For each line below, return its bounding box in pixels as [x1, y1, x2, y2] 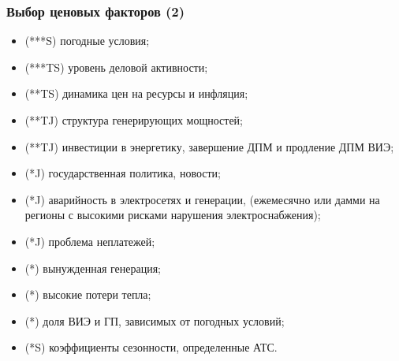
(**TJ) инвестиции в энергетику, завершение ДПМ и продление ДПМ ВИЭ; [24, 138, 394, 154]
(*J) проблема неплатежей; [24, 233, 155, 249]
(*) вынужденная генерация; [24, 259, 161, 276]
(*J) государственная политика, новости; [24, 165, 221, 181]
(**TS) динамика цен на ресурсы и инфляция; [24, 85, 248, 102]
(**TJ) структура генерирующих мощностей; [24, 112, 243, 128]
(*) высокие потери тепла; [24, 286, 151, 303]
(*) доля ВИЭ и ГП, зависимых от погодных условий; [24, 312, 285, 329]
